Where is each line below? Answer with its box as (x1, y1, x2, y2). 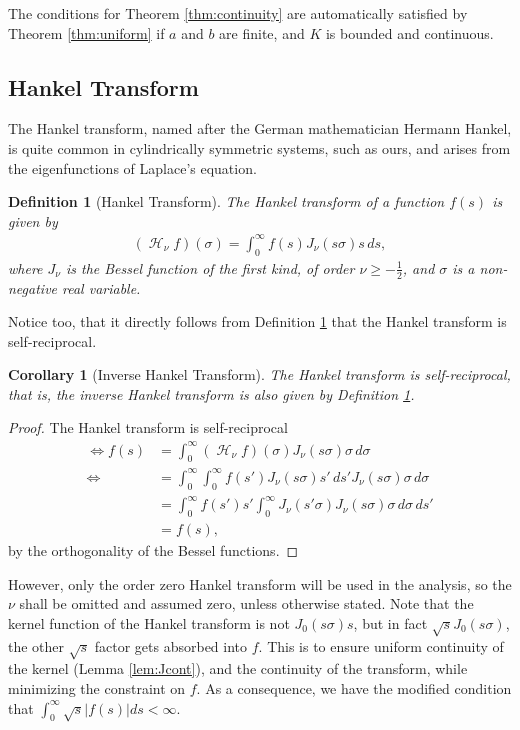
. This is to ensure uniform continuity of (258, 635, 504, 656)
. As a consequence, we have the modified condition (196, 678, 512, 698)
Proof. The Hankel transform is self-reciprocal (8, 417, 288, 438)
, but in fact (353, 612, 428, 633)
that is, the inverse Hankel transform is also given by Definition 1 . (8, 383, 415, 404)
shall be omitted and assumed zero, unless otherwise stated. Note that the (19, 593, 474, 614)
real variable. (62, 277, 141, 298)
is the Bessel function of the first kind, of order (65, 257, 355, 278)
